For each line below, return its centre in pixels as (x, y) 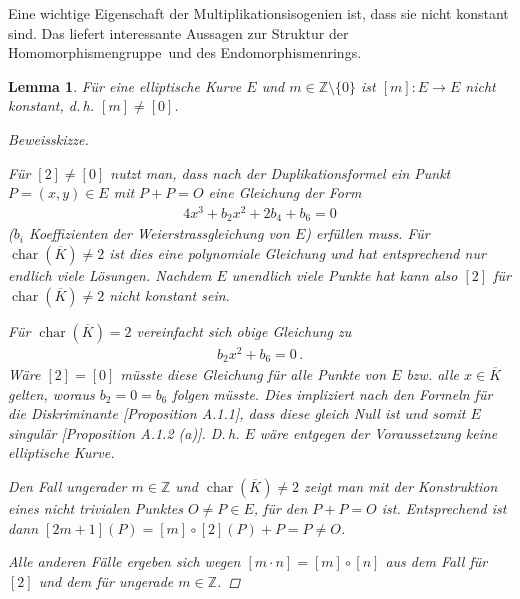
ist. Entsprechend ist (444, 508)
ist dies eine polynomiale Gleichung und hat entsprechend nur (297, 252)
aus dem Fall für (436, 561)
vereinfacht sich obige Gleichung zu (244, 330)
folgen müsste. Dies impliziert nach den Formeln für (332, 393)
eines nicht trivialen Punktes (95, 508)
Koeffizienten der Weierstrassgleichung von (159, 233)
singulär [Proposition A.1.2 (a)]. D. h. (124, 432)
